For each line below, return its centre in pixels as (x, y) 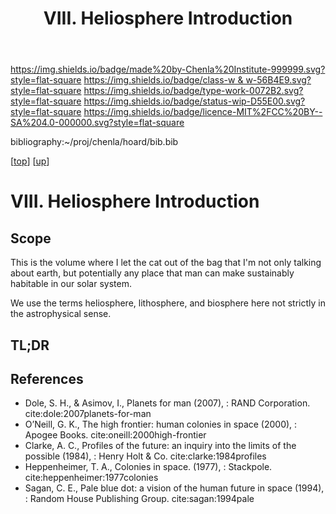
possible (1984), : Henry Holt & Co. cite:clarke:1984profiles (145, 456)
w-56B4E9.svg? (278, 80)
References (47, 378)
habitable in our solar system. (71, 284)
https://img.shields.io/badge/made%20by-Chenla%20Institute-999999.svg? (168, 69)
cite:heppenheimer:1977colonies (91, 478)
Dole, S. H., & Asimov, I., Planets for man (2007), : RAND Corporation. (167, 403)
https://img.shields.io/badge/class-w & (163, 80)
